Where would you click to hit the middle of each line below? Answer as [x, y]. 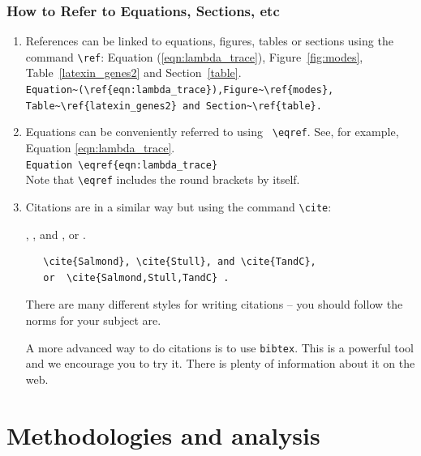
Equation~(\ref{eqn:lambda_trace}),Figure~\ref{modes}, [180, 90]
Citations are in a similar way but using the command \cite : [178, 206]
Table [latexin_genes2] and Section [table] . [133, 72]
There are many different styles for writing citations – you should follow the [214, 304]
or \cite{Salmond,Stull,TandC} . [136, 277]
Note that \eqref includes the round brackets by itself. [163, 179]
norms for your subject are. [93, 320]
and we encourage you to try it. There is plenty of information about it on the [220, 363]
